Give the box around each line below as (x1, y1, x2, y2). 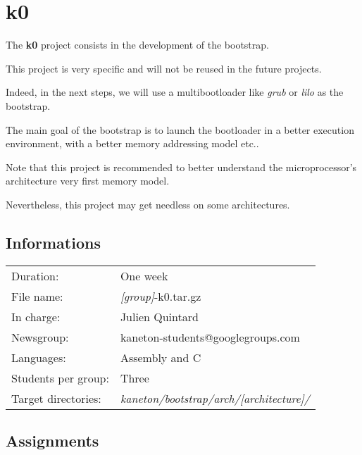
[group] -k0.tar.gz (120, 287, 201, 304)
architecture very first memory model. (6, 173, 170, 188)
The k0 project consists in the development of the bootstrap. (6, 37, 269, 52)
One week (120, 267, 168, 284)
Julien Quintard (120, 308, 199, 325)
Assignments (6, 430, 99, 451)
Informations (6, 231, 101, 253)
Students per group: (11, 369, 109, 386)
